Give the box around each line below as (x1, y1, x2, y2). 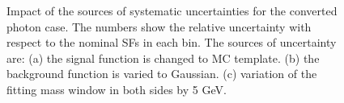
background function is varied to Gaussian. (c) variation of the (6, 65, 317, 82)
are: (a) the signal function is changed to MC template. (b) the (6, 49, 320, 66)
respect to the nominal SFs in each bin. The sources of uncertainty (6, 34, 337, 51)
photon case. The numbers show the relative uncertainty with (6, 18, 312, 35)
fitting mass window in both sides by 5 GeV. (6, 80, 227, 97)
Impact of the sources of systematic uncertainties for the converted (6, 2, 338, 19)
